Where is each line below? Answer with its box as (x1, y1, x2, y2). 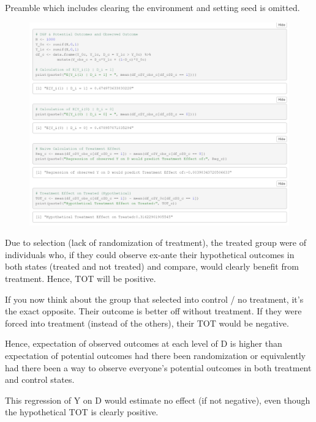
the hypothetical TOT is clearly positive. (5, 405, 159, 418)
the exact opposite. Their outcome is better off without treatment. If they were (5, 305, 302, 317)
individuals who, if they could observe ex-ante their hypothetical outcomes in (5, 248, 295, 261)
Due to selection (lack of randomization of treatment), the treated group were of (5, 236, 307, 249)
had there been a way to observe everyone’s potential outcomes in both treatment (5, 361, 312, 374)
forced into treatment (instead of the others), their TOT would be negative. (5, 316, 289, 329)
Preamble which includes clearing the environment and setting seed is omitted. (5, 1, 300, 13)
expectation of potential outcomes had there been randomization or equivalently (5, 349, 306, 362)
